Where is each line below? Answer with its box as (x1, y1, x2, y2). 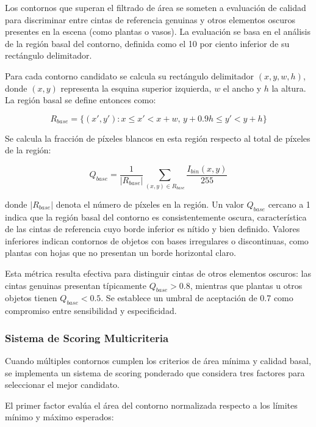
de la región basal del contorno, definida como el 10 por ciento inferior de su (5, 37, 290, 49)
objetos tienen (5, 291, 57, 304)
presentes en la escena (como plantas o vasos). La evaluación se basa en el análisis (5, 25, 311, 38)
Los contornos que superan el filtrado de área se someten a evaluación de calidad (5, 1, 306, 13)
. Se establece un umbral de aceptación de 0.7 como (101, 291, 293, 304)
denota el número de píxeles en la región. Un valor (56, 197, 244, 210)
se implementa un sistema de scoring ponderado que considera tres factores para (5, 366, 305, 379)
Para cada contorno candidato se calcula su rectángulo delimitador (5, 69, 254, 82)
